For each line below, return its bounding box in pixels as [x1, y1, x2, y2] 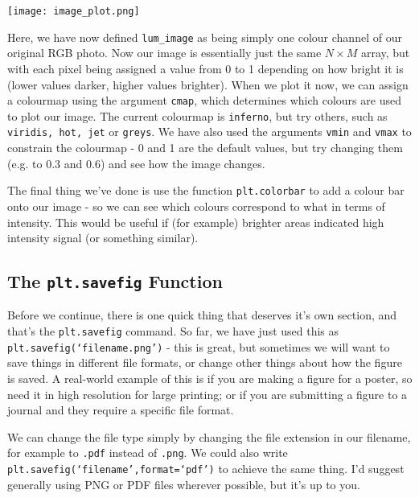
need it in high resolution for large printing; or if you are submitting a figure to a [7, 385, 408, 402]
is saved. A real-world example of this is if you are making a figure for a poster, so [7, 369, 413, 386]
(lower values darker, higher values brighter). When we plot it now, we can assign [7, 76, 409, 93]
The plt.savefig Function [7, 269, 223, 294]
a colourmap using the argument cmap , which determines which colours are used [7, 92, 401, 109]
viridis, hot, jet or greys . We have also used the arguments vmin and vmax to [7, 123, 412, 140]
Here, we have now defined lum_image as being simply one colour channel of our [7, 28, 402, 45]
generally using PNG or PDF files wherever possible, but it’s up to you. [7, 475, 360, 492]
